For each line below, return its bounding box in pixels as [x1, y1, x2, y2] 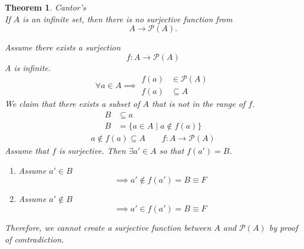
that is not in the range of [151, 97, 246, 110]
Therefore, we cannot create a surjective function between [5, 221, 212, 233]
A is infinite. [5, 61, 51, 73]
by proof [269, 221, 298, 233]
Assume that [5, 144, 49, 157]
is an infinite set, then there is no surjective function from [22, 12, 233, 25]
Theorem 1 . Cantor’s [5, 1, 86, 13]
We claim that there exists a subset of [5, 97, 140, 110]
